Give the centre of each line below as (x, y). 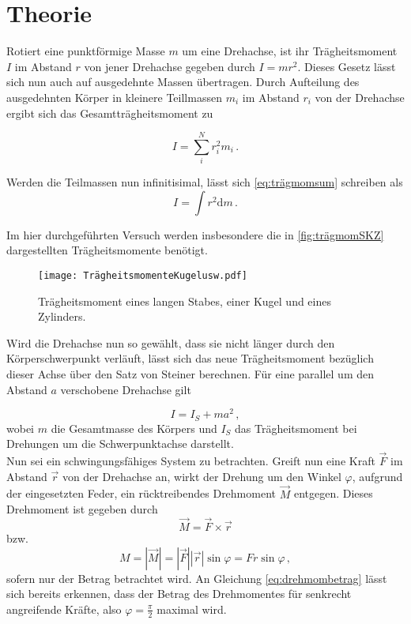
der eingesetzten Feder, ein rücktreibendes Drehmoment (141, 493)
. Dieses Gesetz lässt (347, 66)
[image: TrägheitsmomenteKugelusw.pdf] (143, 276)
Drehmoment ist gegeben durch (82, 509)
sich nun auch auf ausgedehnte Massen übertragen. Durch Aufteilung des (183, 82)
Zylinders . (62, 316)
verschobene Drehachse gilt (126, 389)
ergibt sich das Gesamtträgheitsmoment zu (110, 113)
